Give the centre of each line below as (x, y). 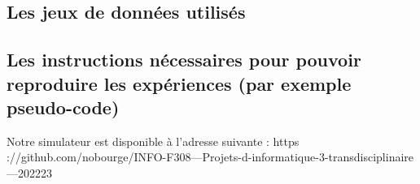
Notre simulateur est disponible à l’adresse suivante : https (153, 141)
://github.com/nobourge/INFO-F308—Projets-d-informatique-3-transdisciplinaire (210, 157)
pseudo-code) (63, 107)
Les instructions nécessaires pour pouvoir (184, 60)
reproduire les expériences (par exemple (179, 83)
